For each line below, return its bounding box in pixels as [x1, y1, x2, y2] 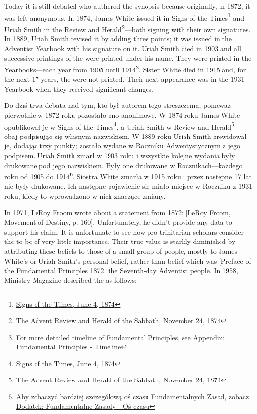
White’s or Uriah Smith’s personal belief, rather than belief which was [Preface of [4, 255, 251, 266]
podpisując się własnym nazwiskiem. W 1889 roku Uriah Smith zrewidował [20, 131, 247, 141]
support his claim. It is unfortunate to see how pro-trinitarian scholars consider [4, 226, 244, 237]
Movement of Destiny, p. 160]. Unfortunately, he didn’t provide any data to [4, 217, 232, 227]
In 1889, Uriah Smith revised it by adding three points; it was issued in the [4, 34, 232, 44]
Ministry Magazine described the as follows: [4, 275, 137, 285]
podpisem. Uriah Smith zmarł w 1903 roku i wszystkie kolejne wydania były [4, 150, 235, 160]
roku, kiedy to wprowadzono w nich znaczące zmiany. [4, 190, 166, 201]
